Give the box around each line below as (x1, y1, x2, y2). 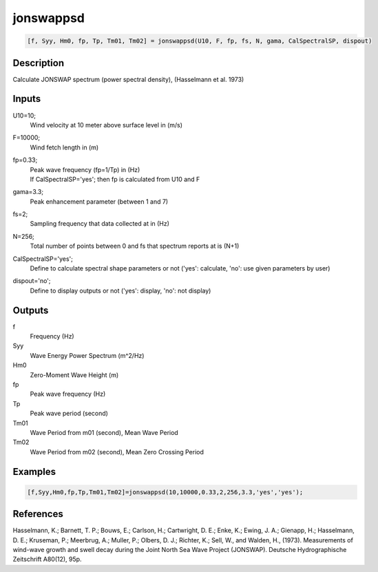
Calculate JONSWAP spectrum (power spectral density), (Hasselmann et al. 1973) (12, 75, 244, 83)
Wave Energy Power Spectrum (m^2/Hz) (30, 351, 145, 359)
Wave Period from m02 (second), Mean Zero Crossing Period (30, 447, 204, 456)
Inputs (12, 93, 41, 105)
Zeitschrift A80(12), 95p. (12, 555, 82, 564)
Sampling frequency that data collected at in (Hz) (30, 220, 170, 228)
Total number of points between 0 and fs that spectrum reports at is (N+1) (30, 242, 240, 251)
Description (12, 57, 65, 69)
